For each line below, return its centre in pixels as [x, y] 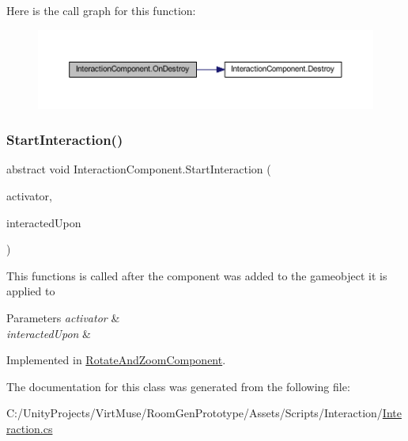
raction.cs [30, 428]
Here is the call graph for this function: [101, 10]
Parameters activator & [63, 317]
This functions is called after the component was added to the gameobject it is [197, 275]
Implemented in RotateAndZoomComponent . [116, 360]
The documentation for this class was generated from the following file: [178, 386]
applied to [31, 291]
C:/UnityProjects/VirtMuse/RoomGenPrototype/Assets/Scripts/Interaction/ [195, 413]
